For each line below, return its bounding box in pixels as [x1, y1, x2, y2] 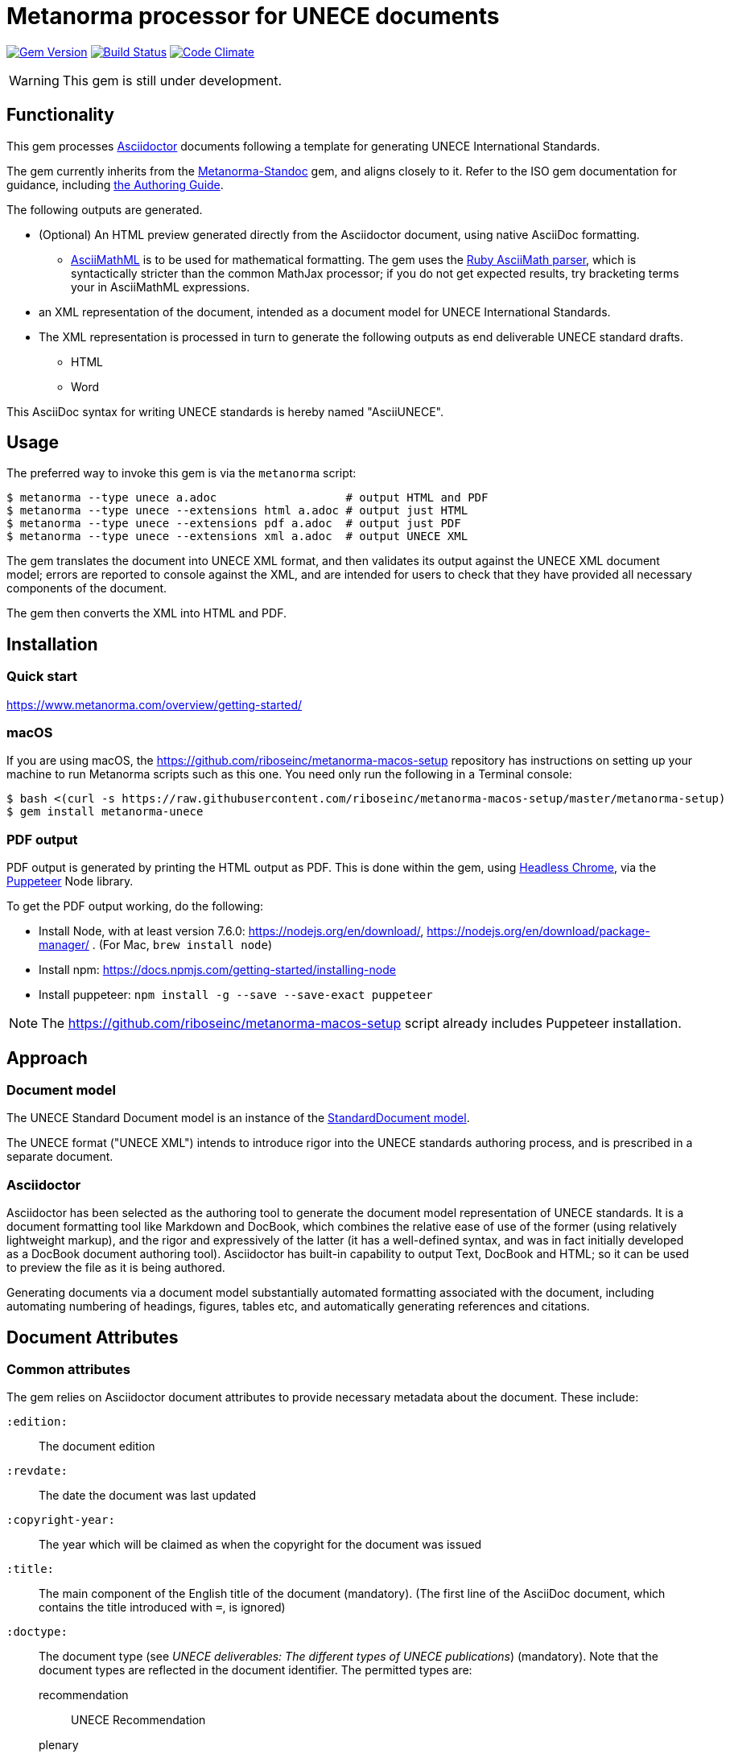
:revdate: [6, 1464, 68, 1478]
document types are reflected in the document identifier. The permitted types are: [39, 1663, 472, 1678]
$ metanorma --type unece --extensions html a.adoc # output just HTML [6, 504, 468, 518]
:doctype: [6, 1625, 68, 1639]
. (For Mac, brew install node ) [92, 938, 273, 952]
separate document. [6, 1149, 113, 1164]
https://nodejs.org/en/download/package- [427, 924, 650, 939]
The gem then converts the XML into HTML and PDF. [6, 606, 287, 621]
